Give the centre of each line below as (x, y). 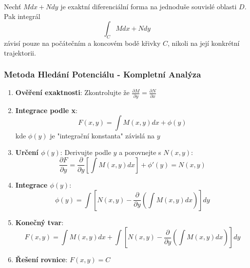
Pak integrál (22, 16)
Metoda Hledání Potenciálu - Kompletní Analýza (103, 74)
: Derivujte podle (86, 152)
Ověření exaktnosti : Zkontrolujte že (72, 92)
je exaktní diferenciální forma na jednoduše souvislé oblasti (149, 6)
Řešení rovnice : (41, 259)
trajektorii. (20, 52)
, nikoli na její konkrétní (204, 43)
